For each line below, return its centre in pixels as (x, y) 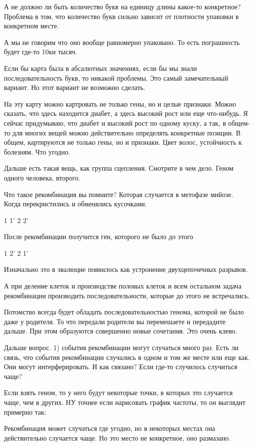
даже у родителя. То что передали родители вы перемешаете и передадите (115, 321)
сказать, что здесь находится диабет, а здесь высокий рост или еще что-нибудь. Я (126, 113)
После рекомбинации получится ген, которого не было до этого (99, 236)
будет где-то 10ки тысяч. (41, 52)
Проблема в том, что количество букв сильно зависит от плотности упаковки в (121, 16)
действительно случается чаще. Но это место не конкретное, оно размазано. (117, 437)
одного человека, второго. (42, 177)
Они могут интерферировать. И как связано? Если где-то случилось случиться (121, 367)
